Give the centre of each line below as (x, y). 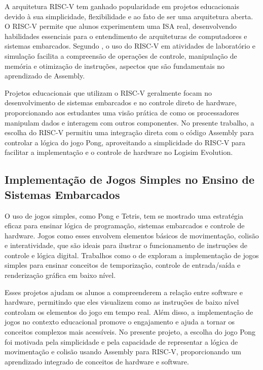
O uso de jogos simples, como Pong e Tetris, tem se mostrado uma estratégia (124, 215)
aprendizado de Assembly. (45, 76)
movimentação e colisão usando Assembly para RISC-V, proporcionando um (123, 352)
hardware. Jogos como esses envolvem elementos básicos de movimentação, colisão (132, 235)
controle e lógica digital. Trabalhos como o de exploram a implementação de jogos (132, 255)
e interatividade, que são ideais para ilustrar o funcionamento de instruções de (126, 245)
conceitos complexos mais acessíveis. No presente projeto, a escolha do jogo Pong (130, 332)
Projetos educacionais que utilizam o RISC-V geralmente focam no (108, 92)
